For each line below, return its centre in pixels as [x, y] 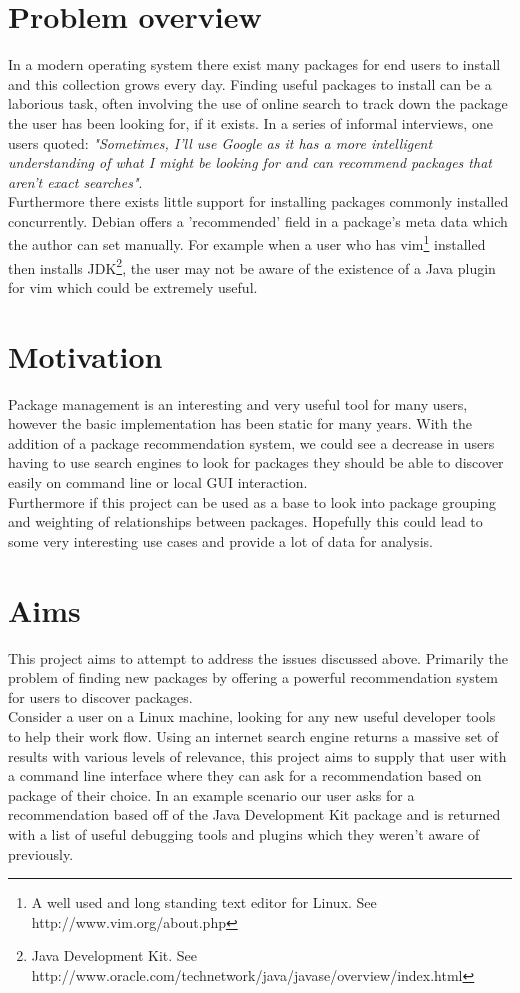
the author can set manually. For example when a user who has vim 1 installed [247, 243]
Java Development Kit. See [114, 955]
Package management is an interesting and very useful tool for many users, [238, 403]
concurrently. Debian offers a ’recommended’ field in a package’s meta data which [258, 220]
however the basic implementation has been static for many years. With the [240, 423]
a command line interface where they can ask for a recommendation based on [245, 775]
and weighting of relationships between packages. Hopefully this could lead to [245, 521]
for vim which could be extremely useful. [133, 286]
